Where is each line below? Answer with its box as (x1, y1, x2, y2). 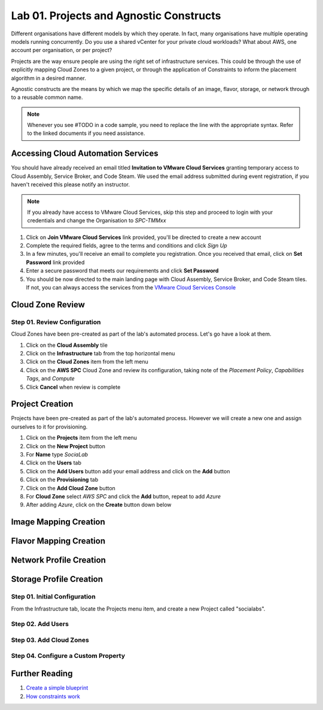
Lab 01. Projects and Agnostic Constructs (11, 9, 221, 22)
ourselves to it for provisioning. (11, 423, 88, 430)
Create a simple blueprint (26, 684, 89, 691)
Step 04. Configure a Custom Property (11, 652, 126, 660)
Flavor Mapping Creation (11, 536, 106, 546)
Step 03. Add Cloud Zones (11, 636, 89, 644)
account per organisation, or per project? (11, 47, 112, 54)
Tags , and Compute (26, 375, 75, 382)
